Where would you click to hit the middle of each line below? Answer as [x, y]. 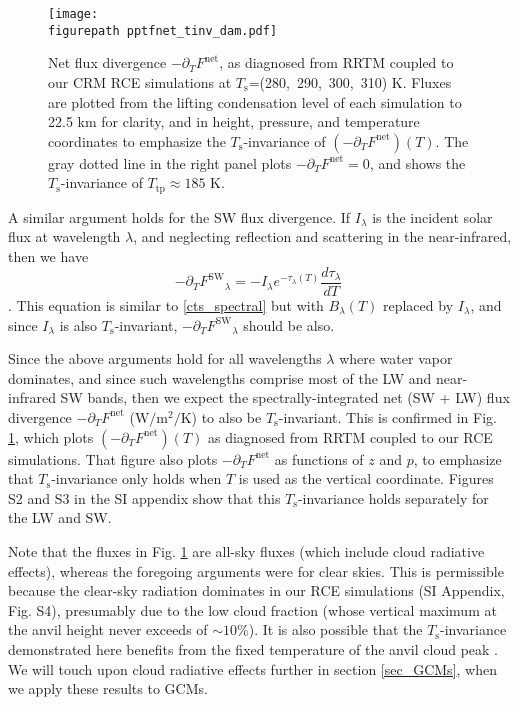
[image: [73, 14]
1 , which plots [51, 436]
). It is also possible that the [335, 629]
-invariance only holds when [136, 478]
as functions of [319, 458]
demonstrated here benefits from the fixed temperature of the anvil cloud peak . [253, 648]
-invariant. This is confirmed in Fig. [387, 416]
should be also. [289, 324]
